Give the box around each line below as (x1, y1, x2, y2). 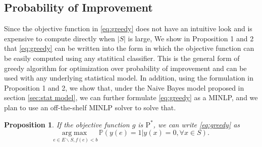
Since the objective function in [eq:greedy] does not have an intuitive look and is (4, 23, 252, 34)
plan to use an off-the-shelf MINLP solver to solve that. (4, 102, 176, 112)
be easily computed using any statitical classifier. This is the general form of (4, 52, 240, 63)
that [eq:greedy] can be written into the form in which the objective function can (4, 43, 254, 53)
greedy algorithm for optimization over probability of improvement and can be (4, 62, 247, 73)
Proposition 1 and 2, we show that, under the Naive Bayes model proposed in (4, 82, 244, 93)
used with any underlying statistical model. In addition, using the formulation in (4, 72, 253, 83)
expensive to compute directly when (4, 33, 115, 43)
